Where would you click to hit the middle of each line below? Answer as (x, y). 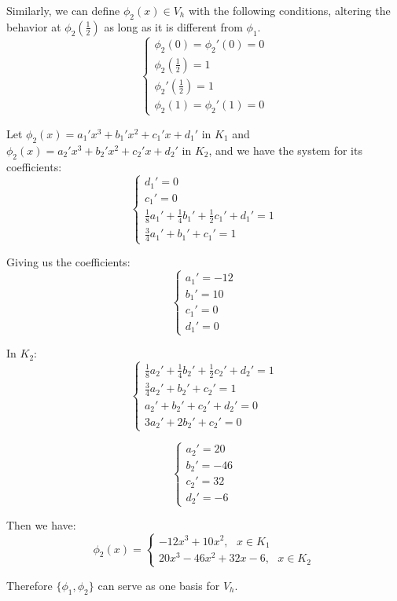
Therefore (29, 585)
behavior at (34, 26)
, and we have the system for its (285, 150)
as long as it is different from (173, 26)
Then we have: (41, 524)
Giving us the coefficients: (68, 262)
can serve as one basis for (159, 585)
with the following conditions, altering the (289, 10)
